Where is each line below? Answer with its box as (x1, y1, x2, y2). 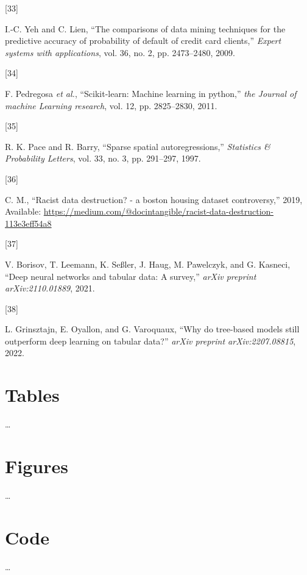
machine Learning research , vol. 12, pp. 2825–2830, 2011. (5, 99, 217, 112)
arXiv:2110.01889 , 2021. (5, 282, 95, 295)
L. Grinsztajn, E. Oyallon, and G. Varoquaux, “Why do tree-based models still (5, 323, 300, 335)
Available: (5, 205, 41, 218)
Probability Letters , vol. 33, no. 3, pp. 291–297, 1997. (5, 152, 201, 165)
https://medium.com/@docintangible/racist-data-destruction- (43, 205, 273, 218)
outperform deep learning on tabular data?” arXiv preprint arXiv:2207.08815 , (5, 334, 296, 347)
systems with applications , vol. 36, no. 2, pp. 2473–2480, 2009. (5, 46, 235, 59)
